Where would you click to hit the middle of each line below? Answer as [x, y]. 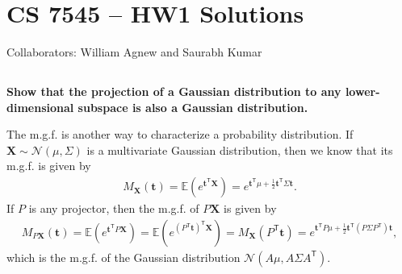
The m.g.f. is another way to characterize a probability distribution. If [180, 134]
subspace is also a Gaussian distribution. [193, 107]
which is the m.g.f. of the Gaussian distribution [124, 257]
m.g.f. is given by [49, 166]
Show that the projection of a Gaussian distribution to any [174, 91]
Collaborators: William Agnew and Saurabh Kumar [134, 52]
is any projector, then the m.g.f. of [114, 208]
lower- [362, 91]
